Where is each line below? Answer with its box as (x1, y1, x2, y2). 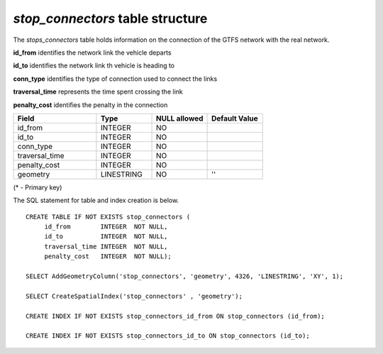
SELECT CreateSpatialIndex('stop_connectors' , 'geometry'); (26, 292, 243, 300)
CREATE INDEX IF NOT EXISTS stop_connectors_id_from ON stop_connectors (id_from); (26, 312, 326, 320)
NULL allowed (156, 114, 204, 123)
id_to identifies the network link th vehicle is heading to (13, 61, 175, 70)
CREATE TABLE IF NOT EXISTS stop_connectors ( (26, 213, 191, 221)
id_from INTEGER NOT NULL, (44, 223, 168, 231)
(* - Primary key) (13, 183, 62, 192)
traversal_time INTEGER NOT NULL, (44, 242, 168, 250)
